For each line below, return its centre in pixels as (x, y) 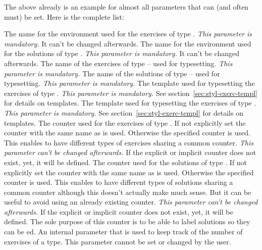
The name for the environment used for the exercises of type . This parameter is (128, 34)
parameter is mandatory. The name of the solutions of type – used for (112, 73)
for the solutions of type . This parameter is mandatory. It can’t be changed (122, 53)
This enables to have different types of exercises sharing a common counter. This (129, 142)
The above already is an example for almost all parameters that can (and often (126, 7)
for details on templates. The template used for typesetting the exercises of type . (130, 103)
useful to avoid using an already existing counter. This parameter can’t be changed (131, 202)
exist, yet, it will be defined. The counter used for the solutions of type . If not (126, 162)
